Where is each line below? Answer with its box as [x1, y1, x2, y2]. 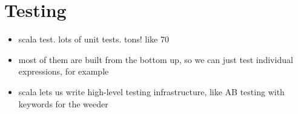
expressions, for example [18, 65, 109, 78]
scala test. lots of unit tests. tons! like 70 [18, 33, 169, 45]
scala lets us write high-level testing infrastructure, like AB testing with [18, 85, 285, 98]
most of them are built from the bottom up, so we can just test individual [18, 53, 293, 65]
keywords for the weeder [18, 97, 108, 110]
